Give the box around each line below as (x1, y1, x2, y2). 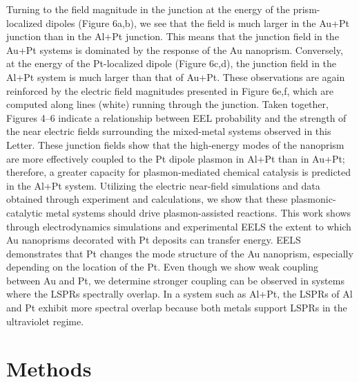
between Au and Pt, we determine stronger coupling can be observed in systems (6, 273, 345, 287)
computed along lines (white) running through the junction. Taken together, (6, 97, 329, 111)
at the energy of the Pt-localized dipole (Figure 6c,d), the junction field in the (6, 56, 337, 71)
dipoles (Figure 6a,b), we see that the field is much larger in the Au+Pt (46, 15, 349, 30)
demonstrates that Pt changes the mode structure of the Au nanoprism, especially (6, 246, 353, 260)
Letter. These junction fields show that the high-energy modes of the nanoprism (6, 137, 345, 152)
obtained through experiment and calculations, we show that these (6, 192, 288, 206)
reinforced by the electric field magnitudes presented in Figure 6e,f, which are (6, 83, 333, 98)
